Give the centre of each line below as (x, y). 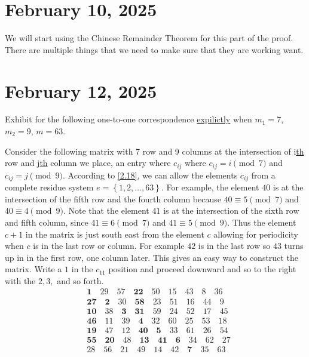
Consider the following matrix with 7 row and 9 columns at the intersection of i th (154, 151)
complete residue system (49, 187)
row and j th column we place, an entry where (88, 163)
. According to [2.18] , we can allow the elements (150, 175)
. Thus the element (262, 222)
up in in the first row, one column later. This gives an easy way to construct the (152, 257)
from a (263, 175)
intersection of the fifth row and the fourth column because (113, 198)
